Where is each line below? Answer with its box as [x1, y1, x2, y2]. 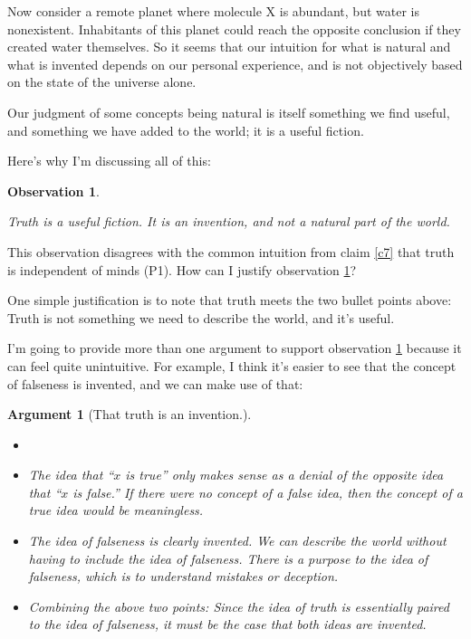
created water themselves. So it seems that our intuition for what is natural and [7, 37, 451, 56]
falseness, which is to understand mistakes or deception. [28, 567, 339, 586]
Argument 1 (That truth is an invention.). [7, 405, 252, 424]
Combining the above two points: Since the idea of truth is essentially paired [28, 596, 449, 615]
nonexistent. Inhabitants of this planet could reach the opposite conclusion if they [7, 19, 461, 38]
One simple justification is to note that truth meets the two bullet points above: [7, 291, 452, 310]
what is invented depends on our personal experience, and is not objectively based [7, 54, 463, 73]
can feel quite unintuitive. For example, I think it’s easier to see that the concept [7, 356, 457, 375]
